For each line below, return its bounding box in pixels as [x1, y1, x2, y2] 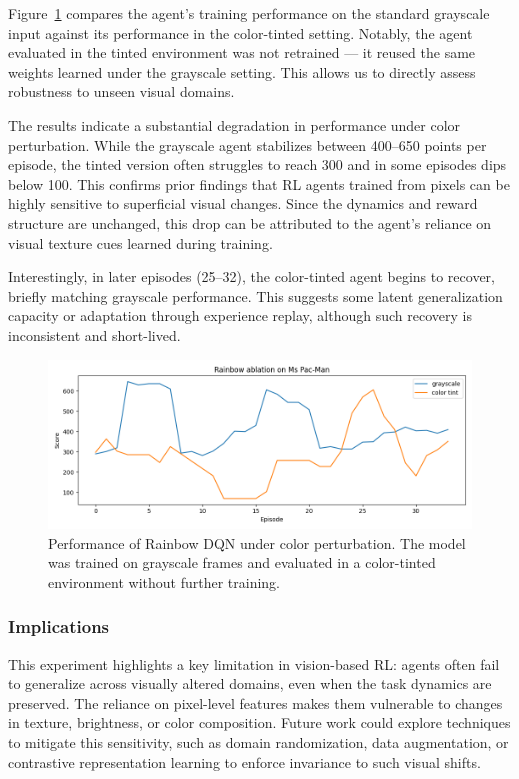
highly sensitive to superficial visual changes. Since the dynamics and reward [8, 193, 478, 214]
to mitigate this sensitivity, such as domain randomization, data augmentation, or [8, 732, 509, 753]
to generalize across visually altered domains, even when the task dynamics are [8, 673, 492, 694]
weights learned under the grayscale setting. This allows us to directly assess [8, 61, 476, 82]
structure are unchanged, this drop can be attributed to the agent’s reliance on [8, 212, 492, 233]
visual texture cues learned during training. [8, 232, 273, 253]
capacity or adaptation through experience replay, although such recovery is [8, 305, 472, 326]
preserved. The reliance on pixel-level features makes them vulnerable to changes [8, 692, 503, 713]
